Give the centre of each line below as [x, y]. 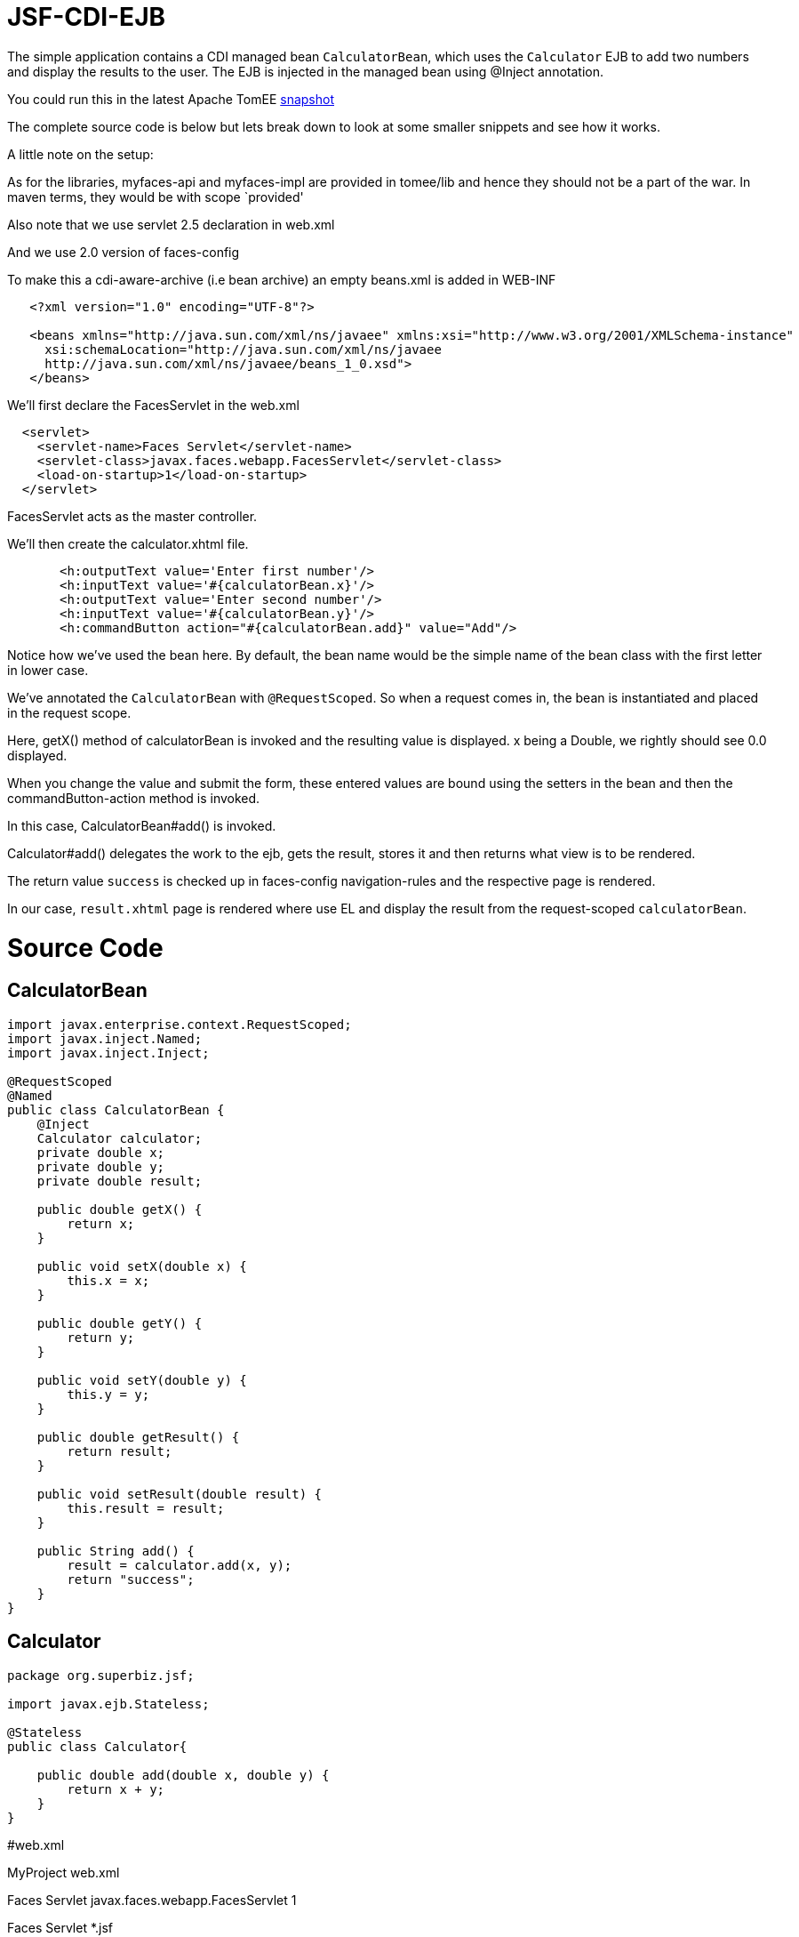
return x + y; [116, 1789]
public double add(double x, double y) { [183, 1775]
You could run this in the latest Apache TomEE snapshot [171, 99]
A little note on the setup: [80, 154]
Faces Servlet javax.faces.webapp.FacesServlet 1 [152, 1900]
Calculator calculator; [120, 1138]
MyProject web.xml [64, 1872]
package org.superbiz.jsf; [101, 1675]
